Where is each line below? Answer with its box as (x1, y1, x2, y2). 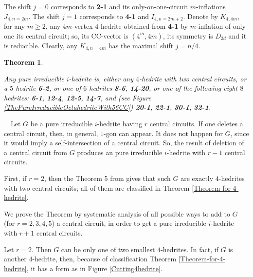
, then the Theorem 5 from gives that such (44, 173, 171, 183)
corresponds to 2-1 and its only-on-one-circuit (51, 1, 188, 11)
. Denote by (183, 11, 218, 21)
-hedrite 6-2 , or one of (13, 83, 81, 93)
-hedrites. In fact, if (161, 244, 218, 254)
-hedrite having (97, 119, 143, 129)
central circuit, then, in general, (4, 128, 98, 138)
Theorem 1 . (4, 57, 43, 67)
